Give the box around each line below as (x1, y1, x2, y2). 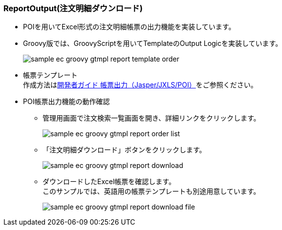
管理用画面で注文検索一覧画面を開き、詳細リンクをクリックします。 (43, 114, 260, 123)
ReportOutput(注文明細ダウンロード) (3, 3, 143, 13)
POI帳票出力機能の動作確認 (23, 97, 110, 106)
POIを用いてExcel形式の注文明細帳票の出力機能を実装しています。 (23, 22, 236, 31)
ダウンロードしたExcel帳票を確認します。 (43, 177, 175, 186)
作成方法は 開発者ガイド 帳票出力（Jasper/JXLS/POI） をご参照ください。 (23, 81, 258, 89)
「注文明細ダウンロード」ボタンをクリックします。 (43, 146, 206, 154)
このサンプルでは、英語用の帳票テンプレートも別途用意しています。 (43, 187, 260, 196)
